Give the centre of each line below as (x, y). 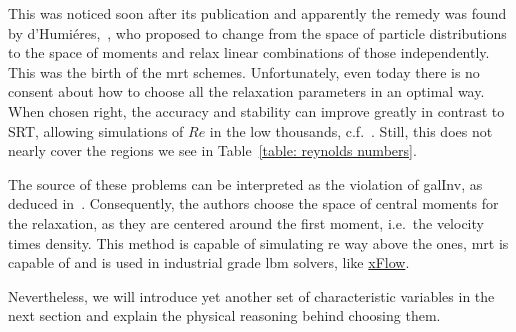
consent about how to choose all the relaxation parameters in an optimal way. (246, 91)
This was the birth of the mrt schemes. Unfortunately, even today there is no (244, 71)
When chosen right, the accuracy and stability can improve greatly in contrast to (256, 110)
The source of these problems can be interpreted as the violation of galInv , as (245, 183)
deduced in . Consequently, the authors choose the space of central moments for (253, 203)
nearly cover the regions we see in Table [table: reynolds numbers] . (212, 150)
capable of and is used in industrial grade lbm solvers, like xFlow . (209, 262)
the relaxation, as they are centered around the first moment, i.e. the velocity (246, 222)
